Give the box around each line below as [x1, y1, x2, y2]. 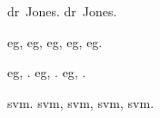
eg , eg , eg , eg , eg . [7, 32, 103, 51]
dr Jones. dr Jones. [7, 2, 117, 20]
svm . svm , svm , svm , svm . [7, 93, 155, 112]
